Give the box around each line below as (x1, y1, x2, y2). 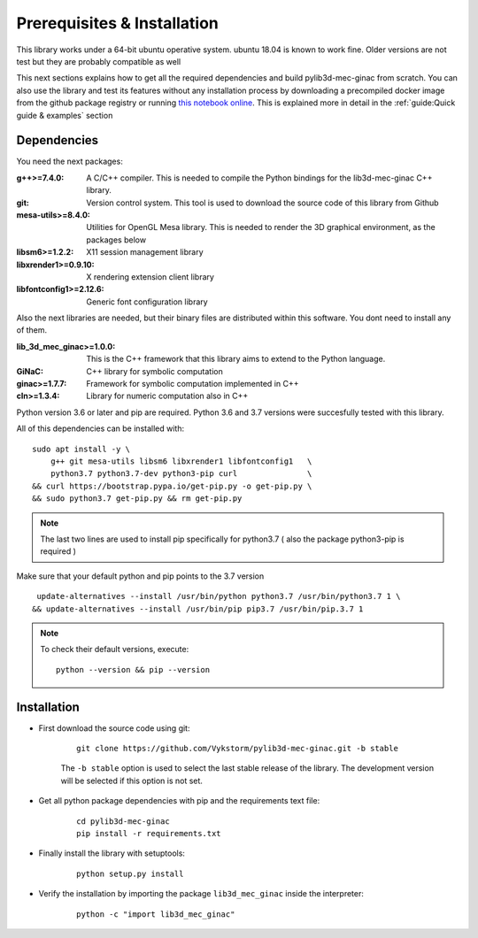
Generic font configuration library (86, 296, 208, 307)
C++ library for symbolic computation (86, 365, 223, 376)
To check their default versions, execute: (40, 644, 189, 655)
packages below (86, 234, 146, 245)
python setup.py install (76, 868, 184, 879)
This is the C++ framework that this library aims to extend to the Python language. (86, 354, 386, 365)
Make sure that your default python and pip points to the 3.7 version (16, 571, 265, 581)
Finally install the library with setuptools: (38, 848, 186, 858)
